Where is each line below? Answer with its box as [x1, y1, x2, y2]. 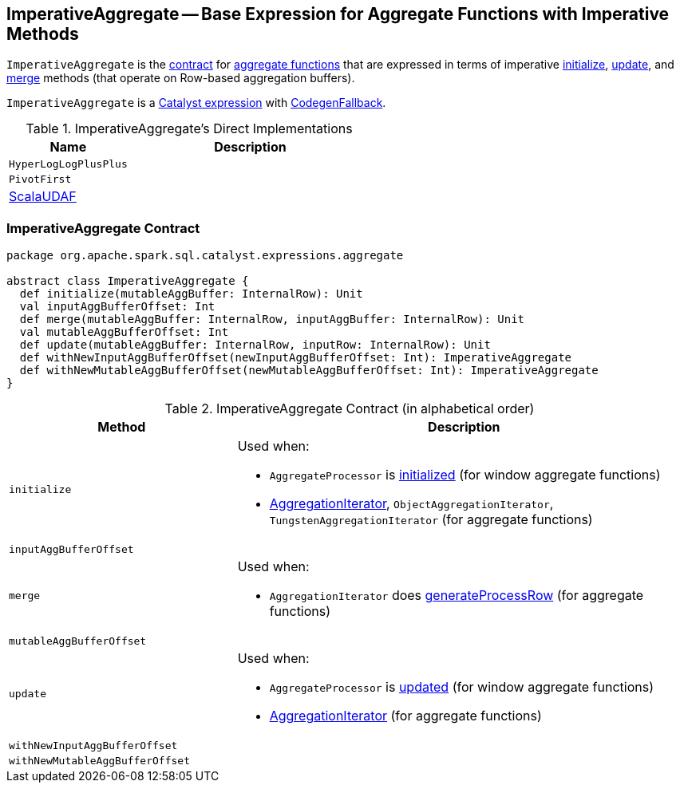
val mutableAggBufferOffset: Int [19, 325, 229, 339]
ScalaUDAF [9, 188, 77, 205]
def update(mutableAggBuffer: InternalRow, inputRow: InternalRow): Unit [19, 338, 491, 352]
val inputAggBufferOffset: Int [19, 300, 215, 314]
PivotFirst [9, 173, 72, 186]
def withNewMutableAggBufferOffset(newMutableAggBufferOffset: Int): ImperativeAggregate [19, 364, 599, 377]
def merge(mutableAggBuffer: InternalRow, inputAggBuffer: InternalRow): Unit [19, 313, 525, 326]
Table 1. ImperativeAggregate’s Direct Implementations [26, 120, 353, 137]
